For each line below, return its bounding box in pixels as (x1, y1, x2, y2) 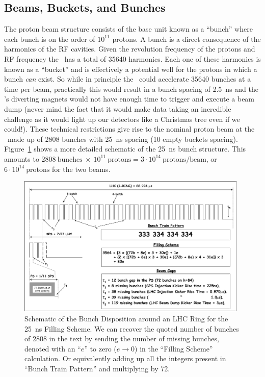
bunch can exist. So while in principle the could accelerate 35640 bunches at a (4, 73, 251, 84)
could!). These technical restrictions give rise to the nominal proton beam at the (4, 123, 255, 134)
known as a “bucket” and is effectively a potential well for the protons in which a (4, 63, 257, 74)
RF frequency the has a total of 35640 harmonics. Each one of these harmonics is (4, 53, 261, 64)
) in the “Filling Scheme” (135, 343, 213, 354)
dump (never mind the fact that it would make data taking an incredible (4, 103, 231, 114)
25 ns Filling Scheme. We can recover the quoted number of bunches (24, 323, 239, 334)
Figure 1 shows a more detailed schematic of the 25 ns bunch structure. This (4, 143, 246, 154)
